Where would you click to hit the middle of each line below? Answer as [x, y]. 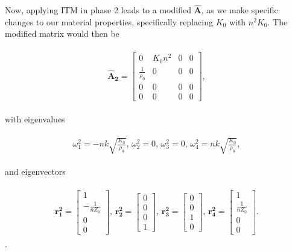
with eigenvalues [35, 119]
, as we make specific [240, 10]
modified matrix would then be [62, 33]
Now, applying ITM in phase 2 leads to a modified [98, 10]
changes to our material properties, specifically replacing [109, 21]
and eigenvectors [35, 172]
